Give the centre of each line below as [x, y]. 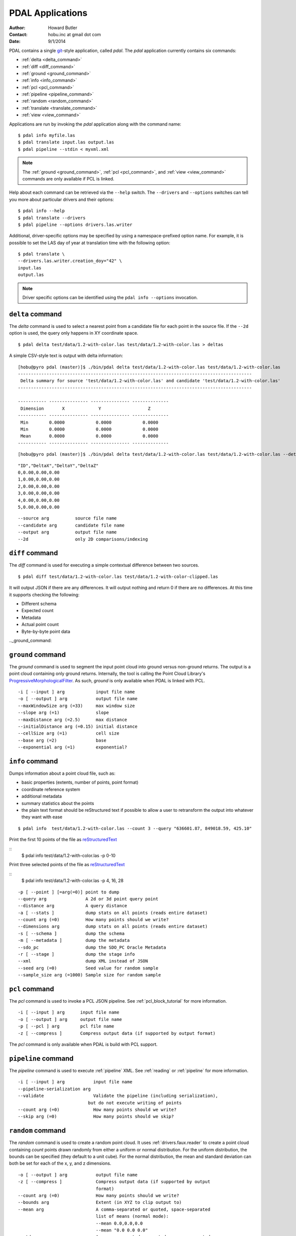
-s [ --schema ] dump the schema [71, 933]
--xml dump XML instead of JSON [83, 961]
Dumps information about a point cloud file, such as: [62, 773]
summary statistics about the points [58, 803]
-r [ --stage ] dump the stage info [76, 954]
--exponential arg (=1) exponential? [73, 747]
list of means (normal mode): [132, 1216]
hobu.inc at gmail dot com [74, 34]
